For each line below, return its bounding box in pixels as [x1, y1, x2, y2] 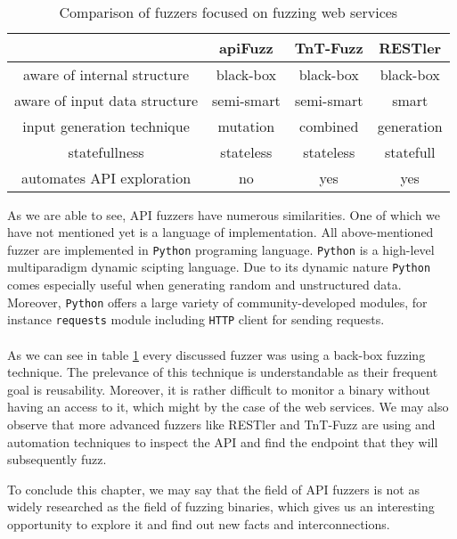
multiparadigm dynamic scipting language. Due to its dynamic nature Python [7, 257, 431, 276]
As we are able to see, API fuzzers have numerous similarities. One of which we [7, 205, 441, 224]
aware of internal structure [22, 63, 190, 85]
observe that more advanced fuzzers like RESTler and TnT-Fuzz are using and [7, 414, 436, 433]
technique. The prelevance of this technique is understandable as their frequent [7, 363, 438, 381]
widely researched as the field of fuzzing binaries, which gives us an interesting [7, 497, 435, 516]
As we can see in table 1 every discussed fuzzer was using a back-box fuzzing [7, 345, 426, 363]
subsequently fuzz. [7, 450, 107, 469]
